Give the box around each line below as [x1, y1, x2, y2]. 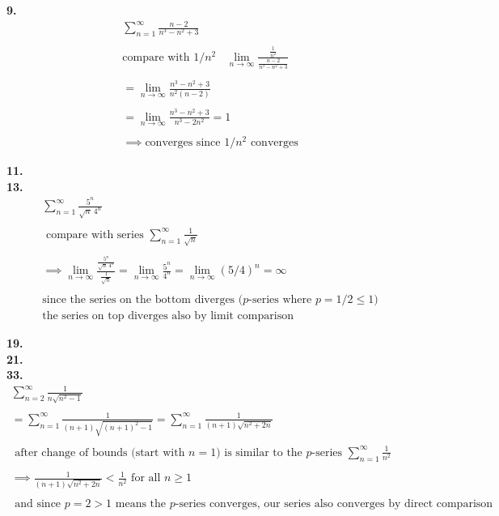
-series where [248, 294, 312, 306]
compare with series [45, 228, 144, 241]
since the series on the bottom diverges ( [42, 294, 243, 306]
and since [15, 497, 61, 510]
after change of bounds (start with [15, 446, 185, 458]
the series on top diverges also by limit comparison [42, 310, 294, 322]
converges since [145, 136, 221, 148]
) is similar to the [216, 446, 302, 458]
